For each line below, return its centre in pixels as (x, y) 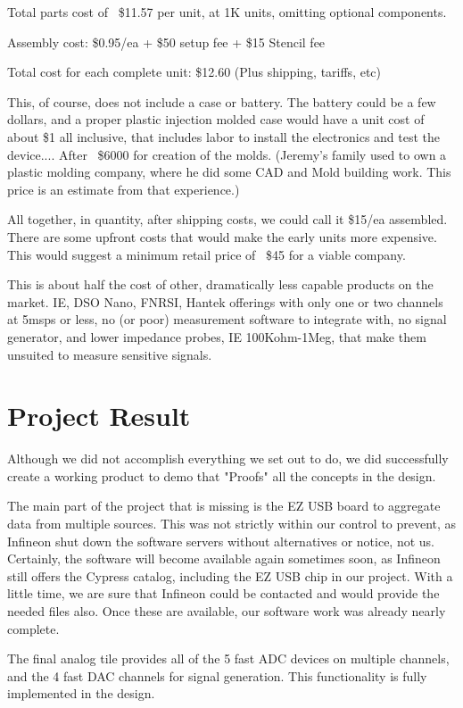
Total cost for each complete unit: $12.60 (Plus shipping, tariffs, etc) (194, 72)
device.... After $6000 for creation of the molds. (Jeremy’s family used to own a (227, 154)
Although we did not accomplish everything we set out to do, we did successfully (228, 458)
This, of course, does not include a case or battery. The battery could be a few (222, 101)
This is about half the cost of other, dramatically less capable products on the (220, 284)
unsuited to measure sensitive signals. (110, 354)
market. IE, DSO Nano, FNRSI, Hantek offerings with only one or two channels (225, 301)
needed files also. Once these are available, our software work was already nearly (227, 610)
